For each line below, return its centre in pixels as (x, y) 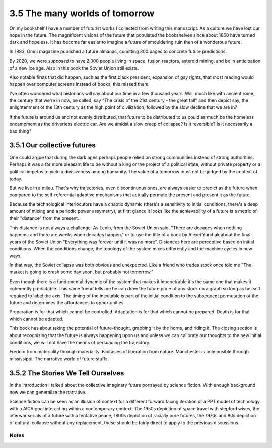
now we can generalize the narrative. (48, 392)
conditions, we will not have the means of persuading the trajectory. (80, 342)
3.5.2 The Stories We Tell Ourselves (67, 373)
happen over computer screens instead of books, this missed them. (79, 84)
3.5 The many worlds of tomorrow (82, 13)
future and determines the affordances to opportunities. (67, 302)
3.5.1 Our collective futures (52, 146)
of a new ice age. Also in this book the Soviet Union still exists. (74, 68)
